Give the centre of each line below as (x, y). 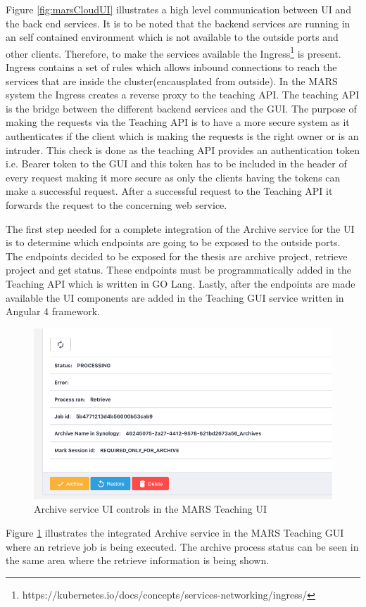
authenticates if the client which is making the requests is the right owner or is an (182, 136)
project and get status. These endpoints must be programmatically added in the (178, 270)
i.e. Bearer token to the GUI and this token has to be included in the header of (176, 164)
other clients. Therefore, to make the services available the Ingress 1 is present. (173, 52)
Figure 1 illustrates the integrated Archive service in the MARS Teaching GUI (175, 532)
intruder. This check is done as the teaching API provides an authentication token (183, 149)
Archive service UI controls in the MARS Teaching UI (150, 509)
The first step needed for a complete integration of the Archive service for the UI (180, 228)
